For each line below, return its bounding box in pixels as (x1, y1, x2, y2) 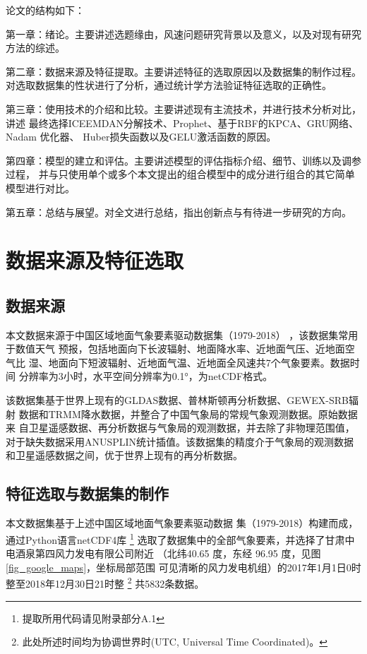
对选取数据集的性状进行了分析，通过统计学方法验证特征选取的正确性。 (6, 78, 332, 93)
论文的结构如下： (6, 3, 85, 17)
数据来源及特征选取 (6, 246, 184, 275)
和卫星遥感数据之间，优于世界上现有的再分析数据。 (6, 448, 243, 463)
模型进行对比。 (6, 180, 75, 195)
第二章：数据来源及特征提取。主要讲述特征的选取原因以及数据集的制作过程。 (6, 64, 361, 78)
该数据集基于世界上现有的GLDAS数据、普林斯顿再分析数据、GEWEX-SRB (6, 393, 349, 408)
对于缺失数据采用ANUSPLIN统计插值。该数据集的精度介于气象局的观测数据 (6, 434, 354, 448)
